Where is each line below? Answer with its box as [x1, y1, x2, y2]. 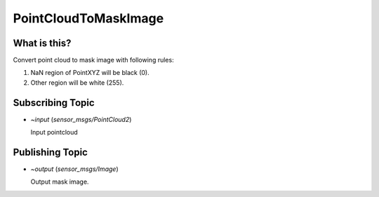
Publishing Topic [13, 146, 88, 158]
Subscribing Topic [13, 97, 95, 109]
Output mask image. [30, 177, 89, 186]
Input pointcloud [30, 128, 79, 137]
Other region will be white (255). [30, 78, 124, 87]
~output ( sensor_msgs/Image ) [30, 165, 119, 173]
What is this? [13, 37, 72, 49]
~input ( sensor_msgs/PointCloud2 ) [30, 115, 132, 123]
